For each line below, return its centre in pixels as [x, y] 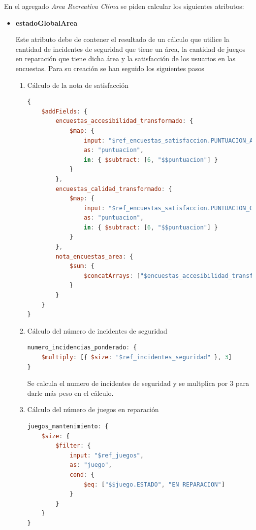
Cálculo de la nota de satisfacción [78, 85]
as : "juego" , [91, 465]
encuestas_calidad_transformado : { [114, 189]
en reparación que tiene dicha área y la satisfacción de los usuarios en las [126, 58]
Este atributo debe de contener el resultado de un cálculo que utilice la [122, 39]
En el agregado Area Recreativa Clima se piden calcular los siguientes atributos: [124, 6]
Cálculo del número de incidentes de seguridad [97, 330]
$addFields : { [64, 111]
